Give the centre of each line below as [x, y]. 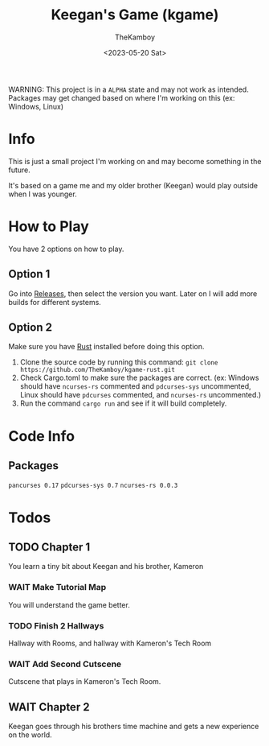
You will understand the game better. [69, 604]
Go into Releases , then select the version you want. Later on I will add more [133, 293]
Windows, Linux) [36, 106]
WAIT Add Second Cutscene [65, 664]
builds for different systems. [55, 302]
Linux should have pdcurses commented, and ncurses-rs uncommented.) [141, 395]
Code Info [41, 436]
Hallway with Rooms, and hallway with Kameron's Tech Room [110, 643]
